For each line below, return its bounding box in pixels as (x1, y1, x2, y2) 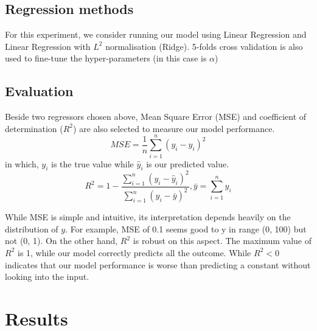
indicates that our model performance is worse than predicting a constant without (5, 258, 311, 271)
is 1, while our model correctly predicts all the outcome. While (17, 246, 251, 259)
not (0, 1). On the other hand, (5, 234, 118, 247)
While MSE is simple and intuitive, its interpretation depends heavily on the (5, 211, 291, 223)
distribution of (5, 222, 58, 235)
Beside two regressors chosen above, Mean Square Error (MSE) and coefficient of (5, 110, 307, 123)
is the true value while (51, 157, 134, 170)
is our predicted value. (146, 157, 229, 170)
